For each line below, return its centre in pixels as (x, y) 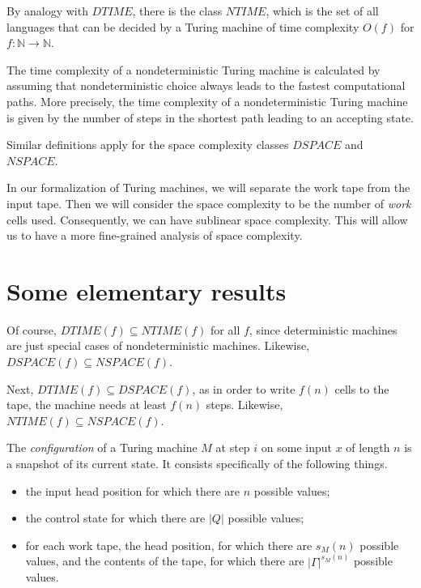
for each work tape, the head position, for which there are (169, 545)
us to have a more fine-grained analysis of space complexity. (155, 235)
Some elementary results (147, 290)
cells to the (362, 388)
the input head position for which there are (133, 490)
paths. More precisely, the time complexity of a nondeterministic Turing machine (207, 101)
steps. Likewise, (245, 405)
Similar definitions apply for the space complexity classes (148, 145)
